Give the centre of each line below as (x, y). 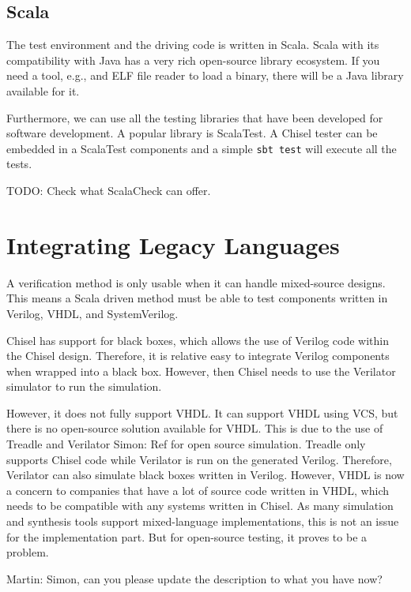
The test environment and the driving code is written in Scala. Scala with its (193, 45)
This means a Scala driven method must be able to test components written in (197, 298)
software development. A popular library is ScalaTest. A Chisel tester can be (192, 133)
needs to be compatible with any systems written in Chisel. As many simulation (200, 506)
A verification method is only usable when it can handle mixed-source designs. (196, 282)
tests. (19, 164)
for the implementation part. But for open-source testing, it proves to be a (187, 536)
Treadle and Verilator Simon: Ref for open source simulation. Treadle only (186, 444)
